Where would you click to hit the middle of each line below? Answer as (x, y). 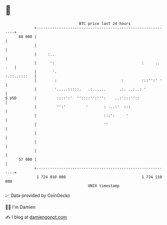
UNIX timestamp (104, 186)
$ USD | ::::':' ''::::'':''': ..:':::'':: (72, 98)
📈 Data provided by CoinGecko (38, 195)
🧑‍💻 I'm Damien (20, 207)
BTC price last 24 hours (105, 24)
